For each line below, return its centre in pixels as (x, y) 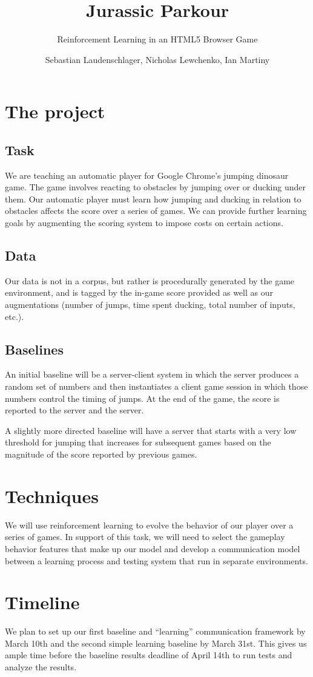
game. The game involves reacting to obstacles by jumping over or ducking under (155, 187)
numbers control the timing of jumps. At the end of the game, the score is (142, 398)
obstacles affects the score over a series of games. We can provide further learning (156, 211)
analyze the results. (41, 667)
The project (55, 111)
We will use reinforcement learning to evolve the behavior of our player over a (149, 525)
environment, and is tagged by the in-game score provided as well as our (139, 292)
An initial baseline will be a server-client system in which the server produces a (152, 374)
